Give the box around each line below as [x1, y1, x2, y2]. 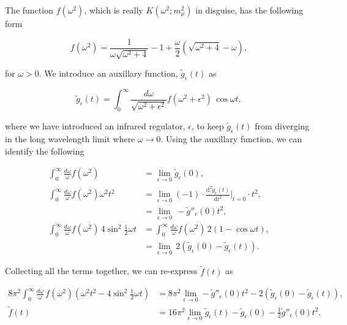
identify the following [5, 144, 84, 157]
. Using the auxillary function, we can [160, 132, 302, 145]
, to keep [192, 120, 224, 132]
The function [5, 4, 53, 16]
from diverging [255, 120, 310, 132]
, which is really [84, 4, 143, 16]
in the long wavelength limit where [5, 132, 135, 145]
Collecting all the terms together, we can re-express [5, 264, 198, 277]
